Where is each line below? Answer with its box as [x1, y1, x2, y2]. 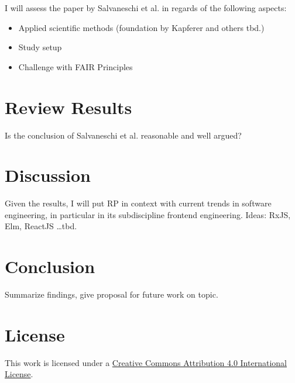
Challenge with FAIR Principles [18, 60, 133, 73]
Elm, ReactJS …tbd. [5, 220, 77, 232]
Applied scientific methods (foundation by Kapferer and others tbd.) [18, 21, 265, 33]
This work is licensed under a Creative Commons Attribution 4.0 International [5, 356, 287, 368]
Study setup [18, 41, 62, 53]
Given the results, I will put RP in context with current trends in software [5, 197, 272, 209]
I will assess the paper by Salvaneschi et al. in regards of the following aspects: [5, 2, 287, 13]
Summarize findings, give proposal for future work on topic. [5, 288, 218, 301]
